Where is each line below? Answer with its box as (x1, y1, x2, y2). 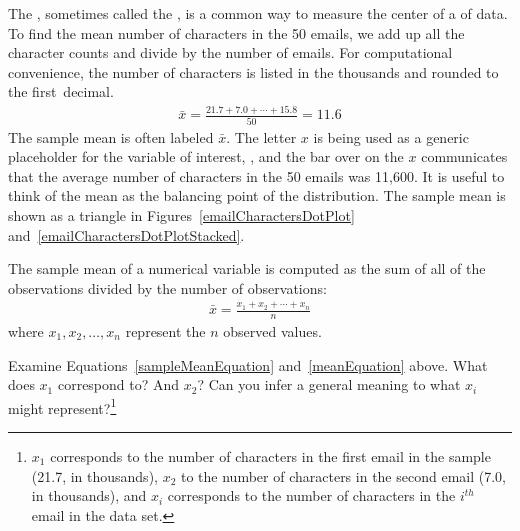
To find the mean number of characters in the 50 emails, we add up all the (8, 22, 465, 43)
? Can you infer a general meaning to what (197, 374, 461, 395)
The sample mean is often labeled (8, 126, 214, 147)
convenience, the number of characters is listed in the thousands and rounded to (8, 61, 499, 82)
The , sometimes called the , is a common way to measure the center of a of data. (8, 3, 508, 23)
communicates (421, 146, 508, 167)
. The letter (226, 126, 297, 147)
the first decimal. (8, 81, 114, 102)
